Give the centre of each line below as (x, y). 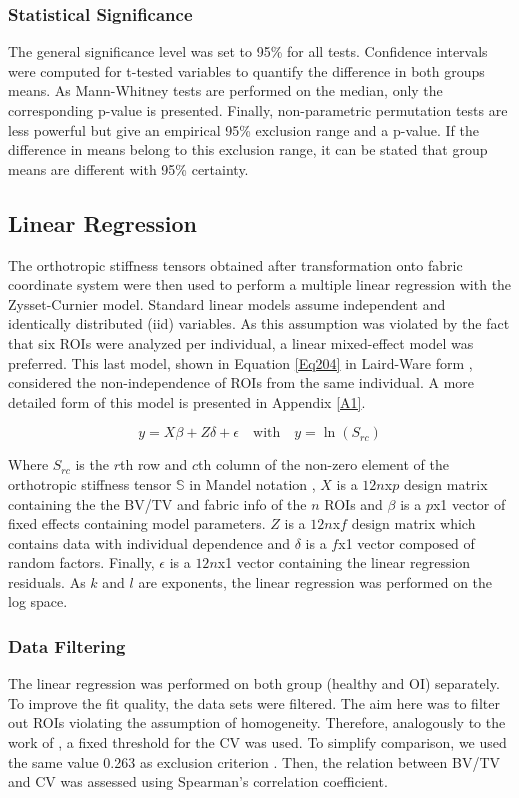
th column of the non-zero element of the (323, 464)
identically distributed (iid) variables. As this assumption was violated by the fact (259, 323)
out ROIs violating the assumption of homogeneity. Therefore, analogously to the (257, 722)
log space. (38, 601)
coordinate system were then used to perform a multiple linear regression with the (260, 284)
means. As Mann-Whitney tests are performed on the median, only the (225, 90)
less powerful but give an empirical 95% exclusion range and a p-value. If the (243, 129)
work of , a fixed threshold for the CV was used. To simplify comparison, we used (257, 742)
